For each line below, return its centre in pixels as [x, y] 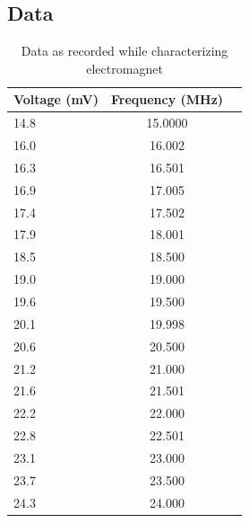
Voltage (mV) [56, 99]
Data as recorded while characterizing [124, 51]
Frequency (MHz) [167, 99]
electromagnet [124, 68]
